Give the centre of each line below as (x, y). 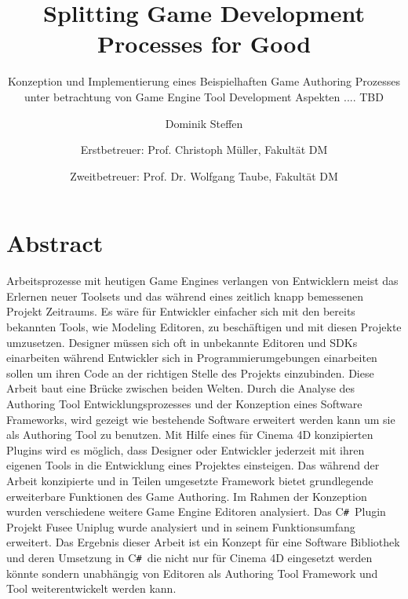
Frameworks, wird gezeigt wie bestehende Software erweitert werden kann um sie (201, 419)
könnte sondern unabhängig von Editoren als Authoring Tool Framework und (192, 573)
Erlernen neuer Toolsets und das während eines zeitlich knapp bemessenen (185, 296)
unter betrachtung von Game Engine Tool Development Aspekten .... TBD (204, 96)
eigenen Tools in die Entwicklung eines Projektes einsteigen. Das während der (193, 465)
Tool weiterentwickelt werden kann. (91, 588)
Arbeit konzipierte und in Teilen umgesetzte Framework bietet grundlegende (190, 480)
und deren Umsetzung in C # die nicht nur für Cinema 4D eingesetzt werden (189, 557)
